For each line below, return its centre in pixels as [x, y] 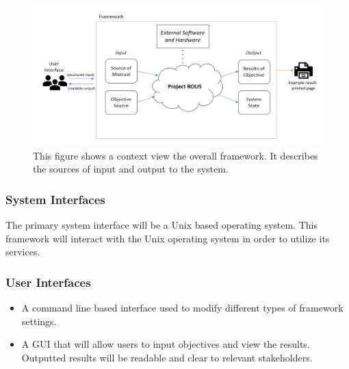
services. [23, 252]
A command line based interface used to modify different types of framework [182, 308]
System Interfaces [55, 199]
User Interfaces [48, 282]
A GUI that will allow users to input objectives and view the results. [166, 344]
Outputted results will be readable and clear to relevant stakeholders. [167, 358]
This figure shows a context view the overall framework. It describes [176, 155]
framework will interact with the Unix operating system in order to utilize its [168, 238]
